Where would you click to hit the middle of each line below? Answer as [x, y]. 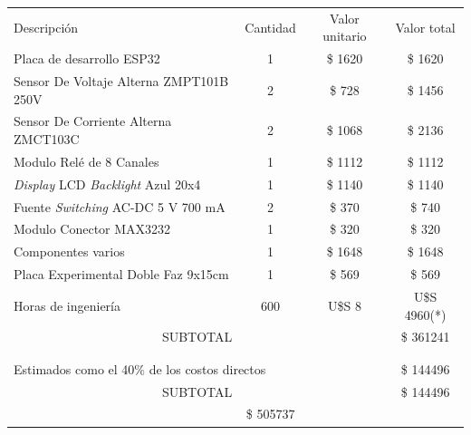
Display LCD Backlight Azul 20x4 [107, 184]
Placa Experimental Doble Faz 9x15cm [121, 274]
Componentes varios [69, 251]
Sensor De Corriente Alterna [93, 121]
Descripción [46, 27]
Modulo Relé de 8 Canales [87, 161]
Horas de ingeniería [67, 305]
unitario [345, 36]
